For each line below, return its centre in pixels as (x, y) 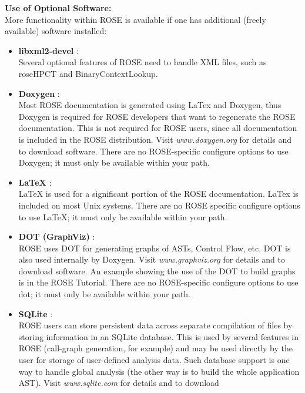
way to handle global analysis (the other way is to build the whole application (159, 371)
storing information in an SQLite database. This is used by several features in (158, 336)
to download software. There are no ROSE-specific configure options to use (153, 151)
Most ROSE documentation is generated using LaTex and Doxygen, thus (150, 105)
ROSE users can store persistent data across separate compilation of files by (155, 325)
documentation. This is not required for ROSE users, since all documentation (158, 128)
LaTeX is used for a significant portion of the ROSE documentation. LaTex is (158, 194)
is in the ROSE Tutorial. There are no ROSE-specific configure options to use (158, 282)
